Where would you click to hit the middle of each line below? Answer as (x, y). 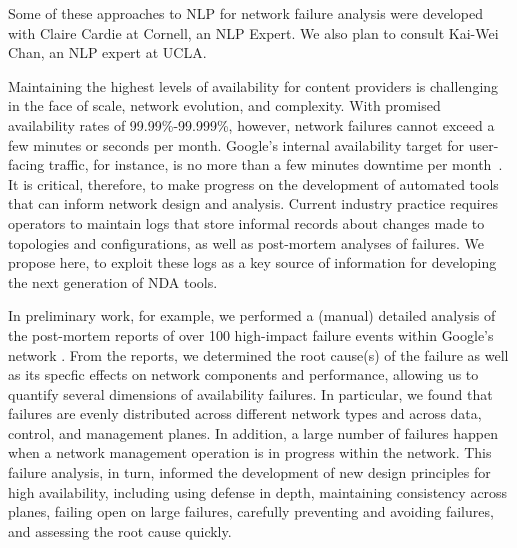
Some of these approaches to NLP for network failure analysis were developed (245, 13)
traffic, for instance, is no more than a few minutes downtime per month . (275, 164)
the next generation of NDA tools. (113, 281)
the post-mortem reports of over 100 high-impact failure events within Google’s (251, 334)
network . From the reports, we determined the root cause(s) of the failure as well (258, 354)
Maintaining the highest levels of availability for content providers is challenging (253, 85)
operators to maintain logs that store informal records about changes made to (246, 222)
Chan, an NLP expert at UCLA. (107, 52)
